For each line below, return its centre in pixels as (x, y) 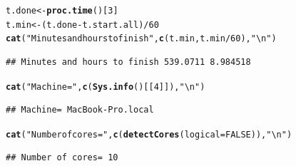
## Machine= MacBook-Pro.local (80, 110)
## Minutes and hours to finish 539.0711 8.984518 (128, 62)
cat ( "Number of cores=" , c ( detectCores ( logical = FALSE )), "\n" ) (149, 134)
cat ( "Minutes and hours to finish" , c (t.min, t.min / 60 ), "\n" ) (141, 39)
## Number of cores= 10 (62, 158)
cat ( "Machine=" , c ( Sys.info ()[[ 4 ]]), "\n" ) (106, 87)
